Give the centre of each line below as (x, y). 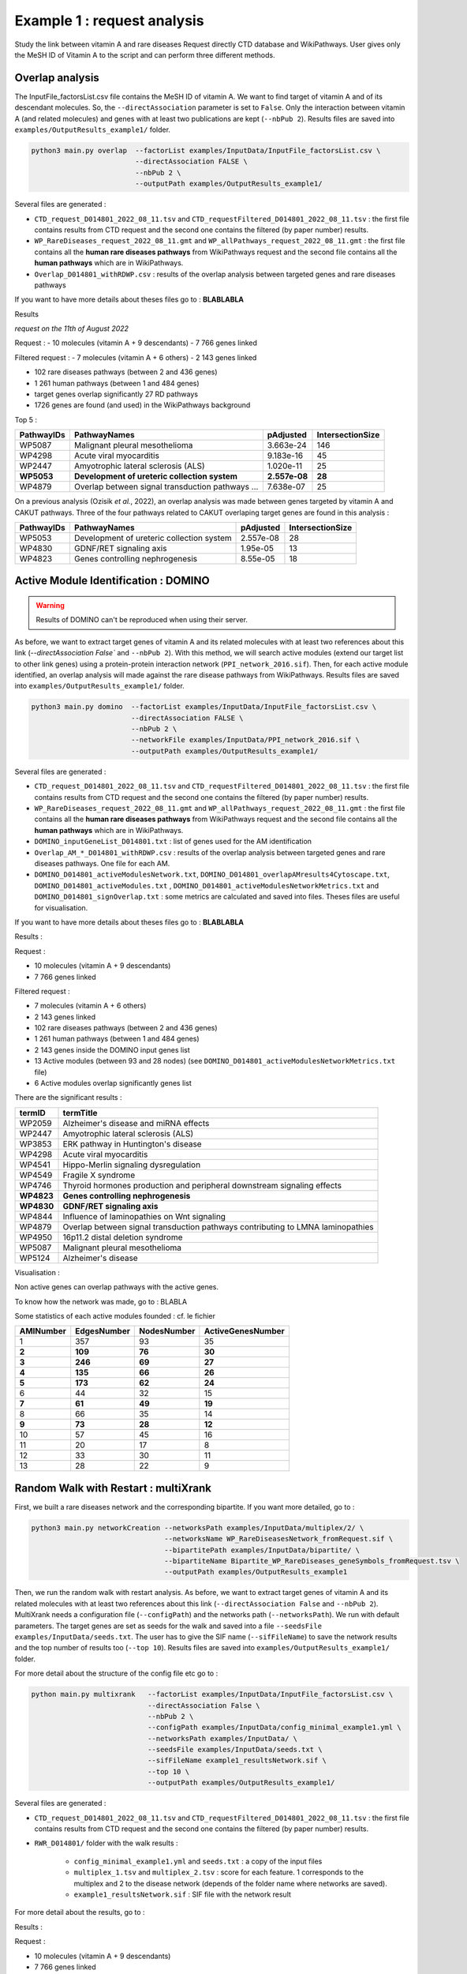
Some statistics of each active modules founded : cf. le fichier (115, 1315)
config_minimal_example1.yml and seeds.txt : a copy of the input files (198, 1861)
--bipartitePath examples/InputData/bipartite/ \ (262, 1550)
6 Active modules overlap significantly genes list (113, 1083)
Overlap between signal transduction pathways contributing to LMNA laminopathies (218, 1226)
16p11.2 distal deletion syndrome (123, 1237)
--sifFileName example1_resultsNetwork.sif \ (237, 1760)
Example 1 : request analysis (109, 21)
